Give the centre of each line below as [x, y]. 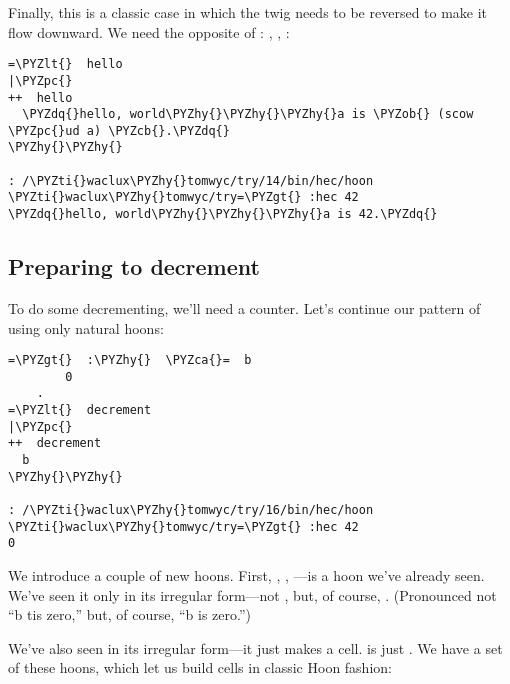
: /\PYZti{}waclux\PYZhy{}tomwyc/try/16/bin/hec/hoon [191, 510]
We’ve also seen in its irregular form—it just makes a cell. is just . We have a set [255, 647]
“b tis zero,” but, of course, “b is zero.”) [129, 614]
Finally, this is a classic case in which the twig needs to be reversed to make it [248, 12]
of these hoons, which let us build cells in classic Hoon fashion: [200, 667]
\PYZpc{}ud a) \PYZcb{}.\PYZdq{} [119, 130]
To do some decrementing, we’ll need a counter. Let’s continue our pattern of [244, 307]
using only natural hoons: [86, 327]
